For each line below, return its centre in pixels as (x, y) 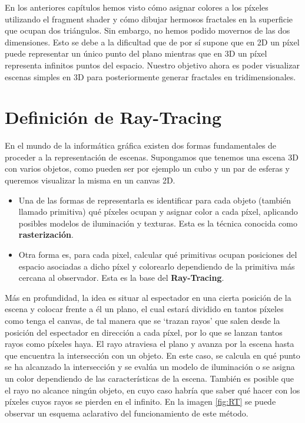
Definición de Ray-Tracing (113, 117)
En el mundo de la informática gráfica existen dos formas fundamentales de (141, 145)
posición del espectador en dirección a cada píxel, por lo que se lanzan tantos (144, 332)
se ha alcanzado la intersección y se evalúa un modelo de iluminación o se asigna (150, 367)
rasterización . (46, 235)
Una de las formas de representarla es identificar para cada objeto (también (155, 200)
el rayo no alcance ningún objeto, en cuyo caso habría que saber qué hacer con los (152, 390)
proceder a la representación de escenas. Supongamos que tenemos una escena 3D (152, 157)
